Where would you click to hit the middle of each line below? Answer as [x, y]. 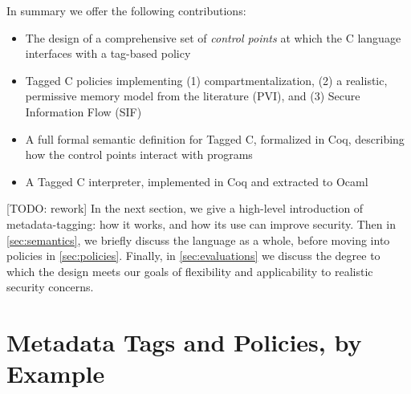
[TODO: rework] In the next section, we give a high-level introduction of [185, 208]
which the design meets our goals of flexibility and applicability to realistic [190, 271]
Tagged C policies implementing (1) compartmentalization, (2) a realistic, [206, 80]
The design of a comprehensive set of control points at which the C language [213, 37]
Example [56, 374]
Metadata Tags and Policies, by [184, 342]
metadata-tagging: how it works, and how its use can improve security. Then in [201, 223]
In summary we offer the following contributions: [126, 10]
